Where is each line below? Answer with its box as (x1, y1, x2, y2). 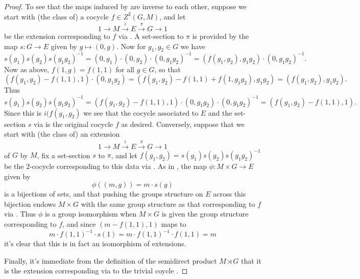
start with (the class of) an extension (4, 128, 120, 139)
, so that (154, 63, 181, 74)
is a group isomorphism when (44, 208, 137, 219)
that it (241, 255, 261, 266)
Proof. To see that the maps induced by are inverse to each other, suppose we (4, 1, 247, 11)
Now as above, (4, 63, 49, 74)
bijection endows (4, 198, 56, 209)
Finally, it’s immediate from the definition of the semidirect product (4, 255, 217, 266)
